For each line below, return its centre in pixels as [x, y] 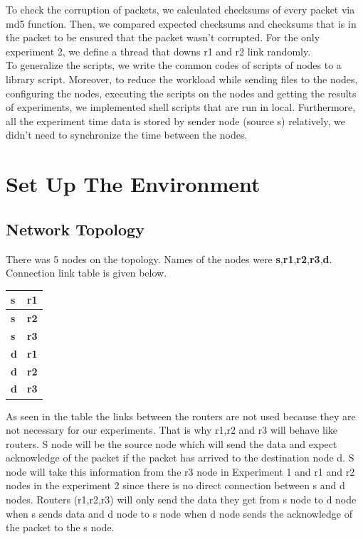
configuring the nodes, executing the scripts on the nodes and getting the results [181, 93]
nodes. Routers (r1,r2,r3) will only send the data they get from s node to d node [181, 500]
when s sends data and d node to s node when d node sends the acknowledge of [179, 513]
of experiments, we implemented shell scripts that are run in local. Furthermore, [181, 107]
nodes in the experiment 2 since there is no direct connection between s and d [175, 485]
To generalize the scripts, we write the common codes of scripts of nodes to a [174, 65]
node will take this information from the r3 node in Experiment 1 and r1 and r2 [180, 471]
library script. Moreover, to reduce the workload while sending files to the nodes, [182, 79]
